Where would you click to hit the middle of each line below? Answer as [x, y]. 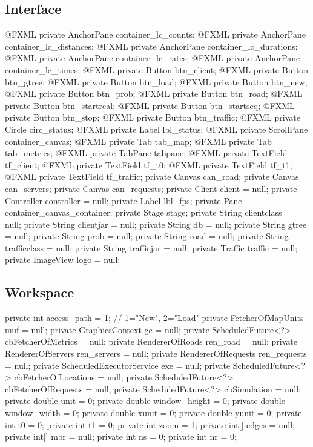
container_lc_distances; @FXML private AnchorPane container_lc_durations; [151, 46]
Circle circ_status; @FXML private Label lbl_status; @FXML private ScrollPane [156, 129]
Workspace [40, 292]
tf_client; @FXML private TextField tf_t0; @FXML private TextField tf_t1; [149, 164]
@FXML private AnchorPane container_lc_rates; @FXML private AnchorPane [153, 58]
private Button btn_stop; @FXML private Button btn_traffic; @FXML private [153, 117]
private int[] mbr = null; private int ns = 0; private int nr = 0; [121, 436]
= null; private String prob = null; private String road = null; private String [147, 236]
